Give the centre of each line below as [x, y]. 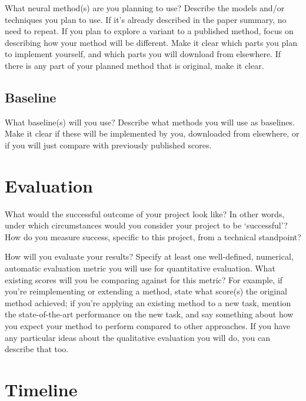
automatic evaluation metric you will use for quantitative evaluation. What [140, 268]
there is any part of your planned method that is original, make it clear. [134, 65]
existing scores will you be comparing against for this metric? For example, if [144, 279]
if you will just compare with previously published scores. [108, 145]
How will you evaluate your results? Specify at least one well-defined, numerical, [149, 256]
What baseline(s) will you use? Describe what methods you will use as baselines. [150, 122]
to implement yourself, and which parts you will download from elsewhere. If [143, 54]
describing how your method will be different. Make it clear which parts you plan [151, 42]
